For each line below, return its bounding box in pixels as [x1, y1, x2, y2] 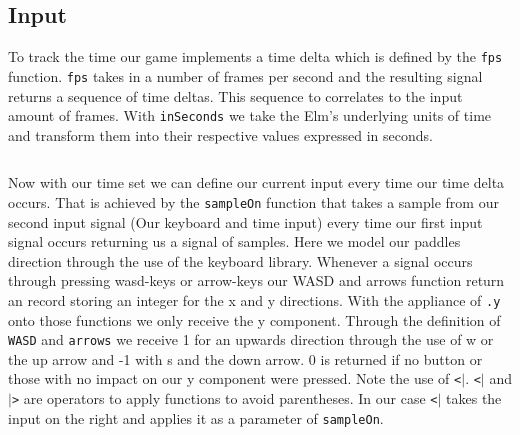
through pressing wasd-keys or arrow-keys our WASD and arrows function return [8, 270, 505, 291]
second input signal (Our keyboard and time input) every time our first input [8, 211, 483, 232]
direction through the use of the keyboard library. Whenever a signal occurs [8, 250, 473, 271]
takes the [446, 388, 502, 409]
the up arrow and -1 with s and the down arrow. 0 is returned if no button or [8, 348, 483, 369]
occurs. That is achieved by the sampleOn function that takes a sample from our [8, 191, 499, 212]
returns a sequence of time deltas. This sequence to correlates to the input [8, 85, 463, 106]
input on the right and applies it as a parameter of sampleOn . [8, 407, 384, 428]
